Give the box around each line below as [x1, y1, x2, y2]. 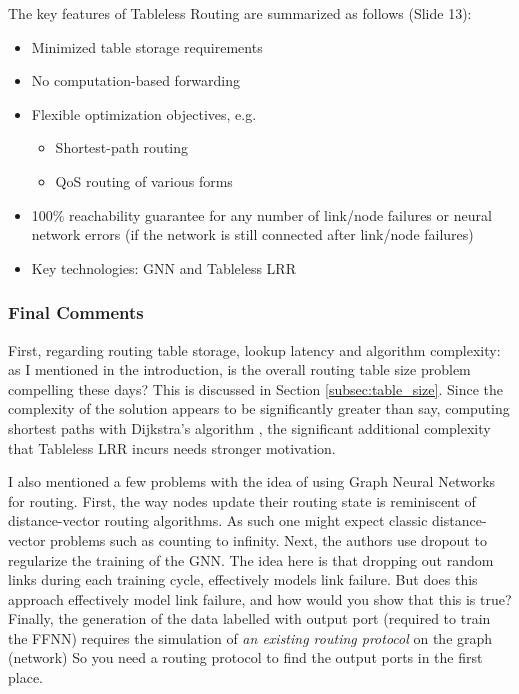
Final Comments [8, 300, 144, 325]
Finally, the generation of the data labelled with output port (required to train [8, 608, 491, 629]
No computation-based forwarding [31, 70, 241, 91]
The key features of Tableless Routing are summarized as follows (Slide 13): [8, 3, 472, 23]
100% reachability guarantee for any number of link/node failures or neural [31, 204, 492, 225]
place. [8, 667, 43, 688]
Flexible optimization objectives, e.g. [31, 103, 257, 124]
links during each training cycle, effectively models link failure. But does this [8, 569, 478, 590]
